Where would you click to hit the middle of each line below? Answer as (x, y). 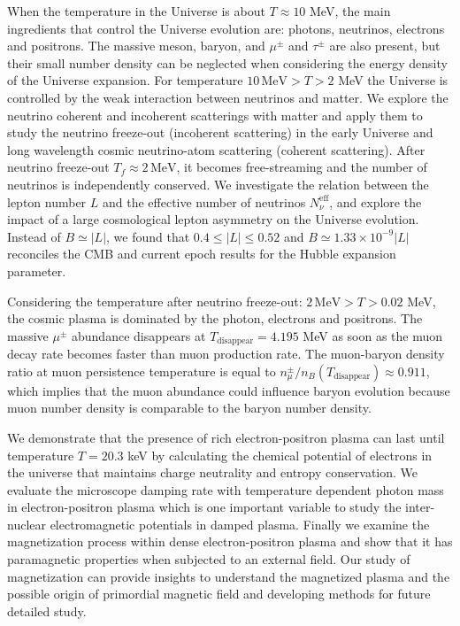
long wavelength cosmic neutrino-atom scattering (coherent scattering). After (216, 149)
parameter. (37, 270)
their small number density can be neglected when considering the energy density (227, 62)
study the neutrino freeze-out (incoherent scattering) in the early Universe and (220, 132)
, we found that (148, 236)
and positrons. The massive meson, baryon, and (136, 46)
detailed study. (47, 611)
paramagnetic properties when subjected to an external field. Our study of (209, 559)
